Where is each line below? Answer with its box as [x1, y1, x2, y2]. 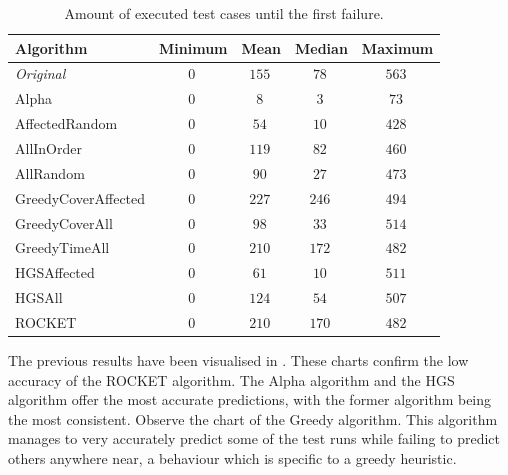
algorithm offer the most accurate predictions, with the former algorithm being [8, 389, 492, 410]
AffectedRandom [15, 113, 118, 134]
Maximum [361, 37, 434, 58]
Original [15, 63, 66, 84]
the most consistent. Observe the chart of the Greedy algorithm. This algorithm [8, 408, 498, 429]
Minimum [159, 37, 228, 58]
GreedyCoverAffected [15, 187, 146, 208]
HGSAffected [15, 262, 95, 283]
